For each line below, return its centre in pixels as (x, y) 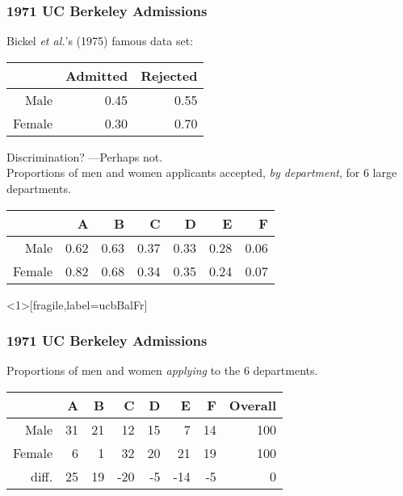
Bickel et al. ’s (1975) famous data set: (100, 41)
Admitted (97, 75)
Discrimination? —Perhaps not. (85, 156)
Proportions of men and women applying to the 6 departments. (162, 370)
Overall (253, 405)
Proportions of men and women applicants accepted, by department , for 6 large (202, 172)
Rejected (169, 75)
